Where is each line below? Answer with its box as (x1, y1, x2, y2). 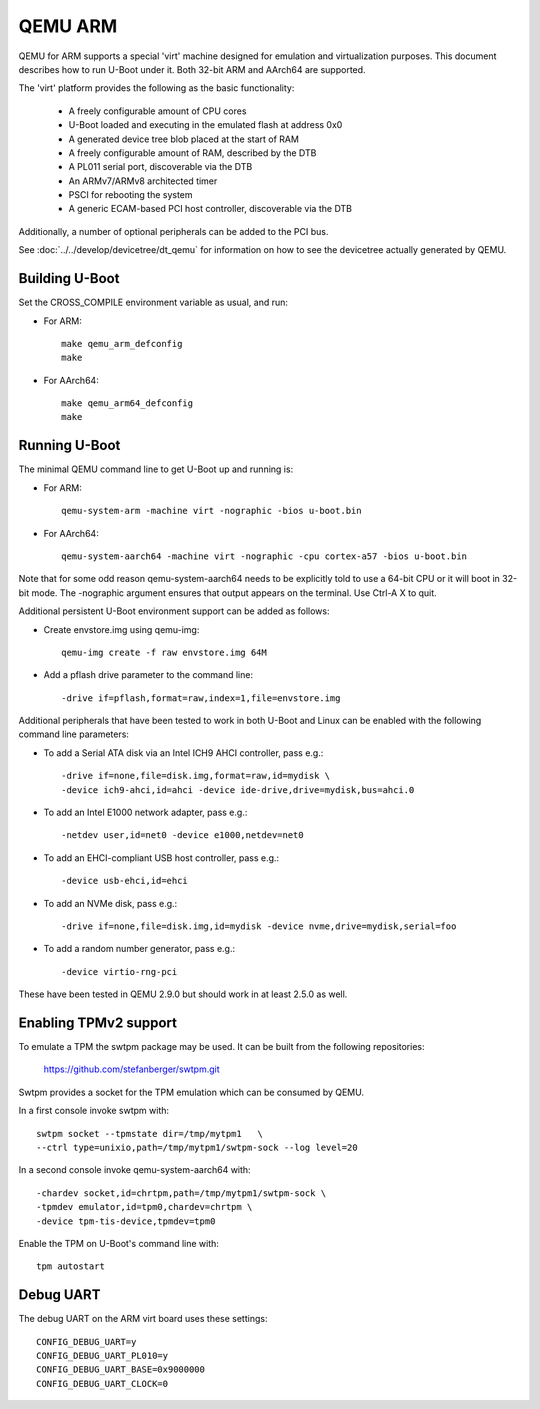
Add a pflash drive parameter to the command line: (43, 669, 254, 681)
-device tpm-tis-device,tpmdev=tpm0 (36, 1215, 216, 1227)
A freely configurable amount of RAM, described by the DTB (68, 146, 317, 159)
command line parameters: (18, 728, 130, 740)
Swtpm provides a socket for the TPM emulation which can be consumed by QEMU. (18, 1086, 365, 1098)
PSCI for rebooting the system (68, 189, 194, 201)
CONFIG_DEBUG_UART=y (36, 1336, 137, 1347)
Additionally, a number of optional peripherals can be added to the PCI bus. (18, 225, 329, 237)
